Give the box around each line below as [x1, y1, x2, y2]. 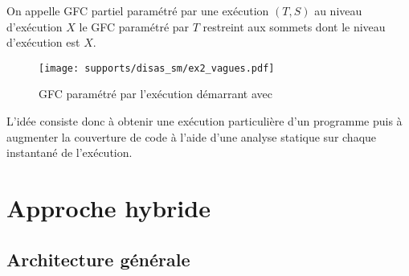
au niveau [314, 2, 362, 19]
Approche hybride [6, 192, 211, 224]
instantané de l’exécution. [6, 144, 133, 161]
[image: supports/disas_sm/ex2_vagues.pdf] [39, 62, 275, 74]
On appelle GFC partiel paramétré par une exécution [6, 2, 269, 19]
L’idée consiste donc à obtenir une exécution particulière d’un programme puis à [6, 113, 403, 130]
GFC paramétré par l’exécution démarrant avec [39, 85, 272, 102]
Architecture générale [6, 246, 190, 271]
